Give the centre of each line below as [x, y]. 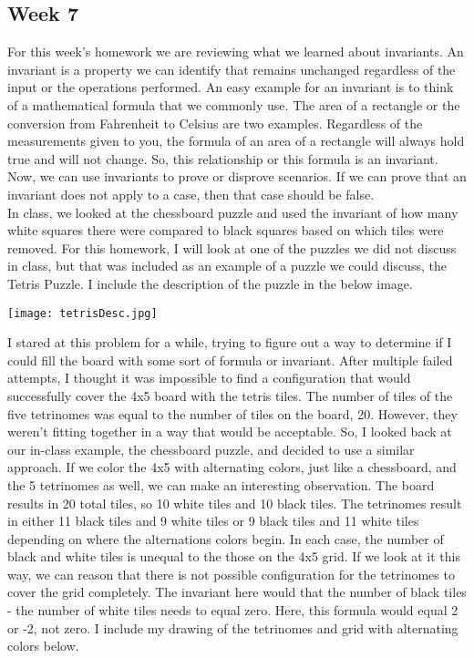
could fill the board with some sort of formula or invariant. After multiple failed [230, 360]
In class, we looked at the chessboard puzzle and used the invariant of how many [233, 212]
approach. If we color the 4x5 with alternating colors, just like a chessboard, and [232, 467]
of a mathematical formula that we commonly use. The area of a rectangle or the [234, 104]
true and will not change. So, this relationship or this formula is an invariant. [223, 158]
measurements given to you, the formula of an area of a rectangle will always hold [236, 141]
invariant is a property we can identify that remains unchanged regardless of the [232, 69]
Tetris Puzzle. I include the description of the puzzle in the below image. [210, 283]
